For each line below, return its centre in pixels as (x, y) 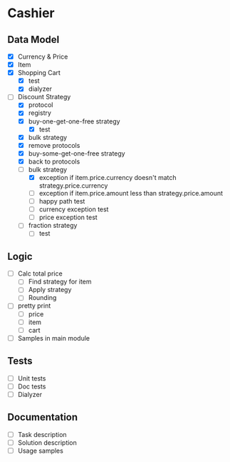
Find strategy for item (60, 282)
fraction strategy (53, 226)
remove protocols (54, 145)
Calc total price (40, 273)
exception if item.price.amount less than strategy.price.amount (131, 193)
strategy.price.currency (73, 186)
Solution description (47, 442)
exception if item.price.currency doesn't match (108, 177)
